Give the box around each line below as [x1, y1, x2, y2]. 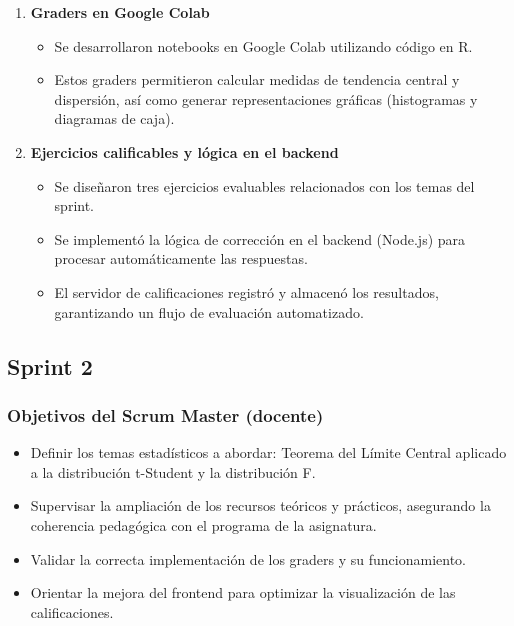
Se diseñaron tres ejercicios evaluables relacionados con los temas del [54, 175, 475, 196]
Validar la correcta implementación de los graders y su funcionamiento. [30, 548, 466, 569]
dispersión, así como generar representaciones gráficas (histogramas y [54, 88, 478, 109]
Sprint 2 [7, 350, 93, 381]
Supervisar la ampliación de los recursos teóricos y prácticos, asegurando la [30, 495, 491, 516]
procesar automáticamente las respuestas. [54, 248, 308, 269]
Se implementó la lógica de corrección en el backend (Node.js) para [54, 228, 466, 249]
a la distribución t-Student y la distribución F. [30, 461, 316, 482]
